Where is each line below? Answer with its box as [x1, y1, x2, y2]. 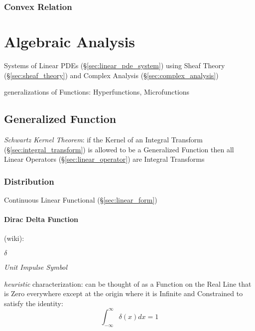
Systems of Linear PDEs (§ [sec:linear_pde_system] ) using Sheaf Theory [4, 60, 225, 70]
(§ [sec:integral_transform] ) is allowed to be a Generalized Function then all [4, 144, 234, 154]
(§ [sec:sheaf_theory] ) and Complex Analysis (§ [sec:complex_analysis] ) [4, 70, 219, 80]
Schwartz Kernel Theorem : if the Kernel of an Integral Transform [4, 134, 203, 144]
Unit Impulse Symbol [4, 261, 68, 272]
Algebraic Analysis [4, 31, 135, 52]
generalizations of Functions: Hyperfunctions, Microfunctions [4, 87, 190, 97]
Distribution [4, 175, 54, 187]
